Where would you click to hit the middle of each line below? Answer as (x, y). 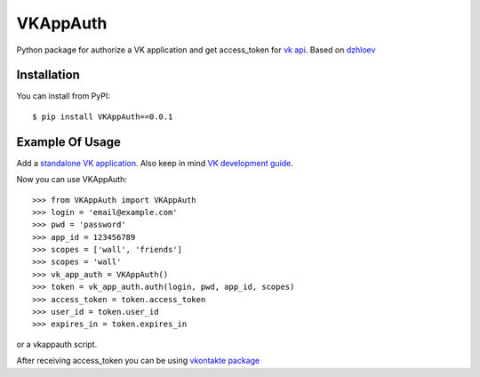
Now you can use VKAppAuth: (72, 180)
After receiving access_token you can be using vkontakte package (138, 361)
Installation (48, 75)
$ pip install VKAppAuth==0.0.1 (103, 116)
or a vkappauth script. (57, 344)
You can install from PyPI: (63, 96)
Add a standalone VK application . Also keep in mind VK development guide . (155, 163)
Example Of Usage (69, 142)
